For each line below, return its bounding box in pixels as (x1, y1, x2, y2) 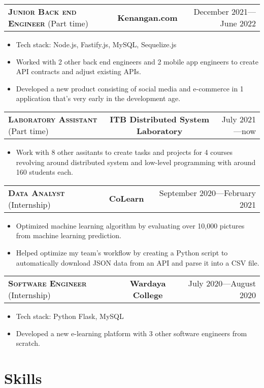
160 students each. (16, 167, 73, 177)
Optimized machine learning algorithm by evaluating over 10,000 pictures (16, 220, 245, 231)
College (133, 289, 163, 301)
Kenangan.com (117, 11, 178, 23)
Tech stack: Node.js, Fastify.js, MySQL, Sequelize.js (16, 39, 177, 49)
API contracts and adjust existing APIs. (16, 66, 141, 77)
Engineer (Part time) (8, 17, 88, 29)
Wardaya (129, 277, 166, 289)
